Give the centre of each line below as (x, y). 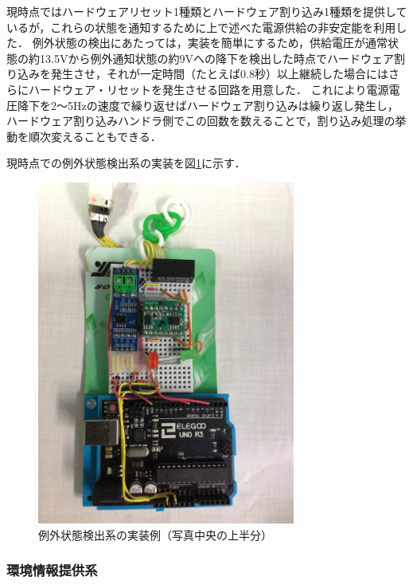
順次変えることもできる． (95, 136)
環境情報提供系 (52, 570)
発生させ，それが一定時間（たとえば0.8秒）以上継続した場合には (219, 74)
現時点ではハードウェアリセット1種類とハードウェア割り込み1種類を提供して (207, 11)
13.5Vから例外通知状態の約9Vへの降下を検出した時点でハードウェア (216, 58)
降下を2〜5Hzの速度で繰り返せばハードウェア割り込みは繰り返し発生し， (208, 105)
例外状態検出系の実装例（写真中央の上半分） (155, 534)
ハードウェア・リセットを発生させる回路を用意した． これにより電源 (208, 89)
